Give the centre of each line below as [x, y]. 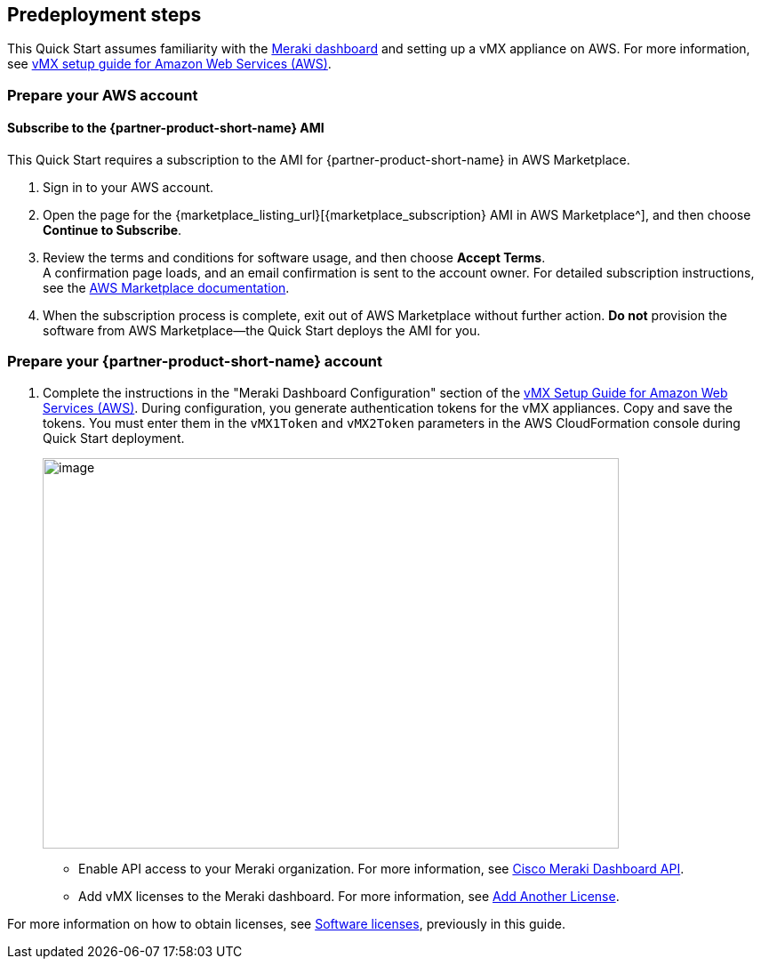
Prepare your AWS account [103, 95]
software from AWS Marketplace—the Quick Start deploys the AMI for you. [262, 331]
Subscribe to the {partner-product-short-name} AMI [166, 128]
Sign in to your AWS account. [128, 188]
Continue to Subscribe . [112, 230]
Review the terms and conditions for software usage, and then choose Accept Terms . [294, 258]
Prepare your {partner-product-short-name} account [195, 362]
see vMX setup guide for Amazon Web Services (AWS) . [169, 64]
